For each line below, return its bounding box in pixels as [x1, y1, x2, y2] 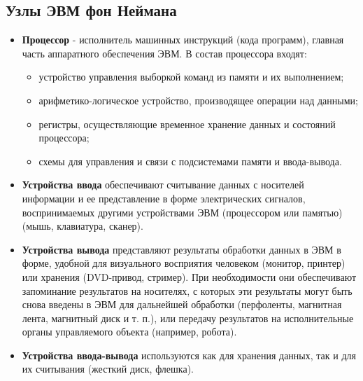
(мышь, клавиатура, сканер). [22, 219, 143, 233]
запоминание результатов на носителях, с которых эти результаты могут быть [22, 283, 353, 298]
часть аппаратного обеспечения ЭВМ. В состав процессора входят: [22, 46, 307, 60]
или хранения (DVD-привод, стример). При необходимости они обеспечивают [22, 269, 357, 284]
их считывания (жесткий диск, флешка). [22, 361, 194, 376]
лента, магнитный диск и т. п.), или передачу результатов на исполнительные [22, 310, 354, 325]
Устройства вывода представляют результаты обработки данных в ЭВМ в [22, 242, 341, 256]
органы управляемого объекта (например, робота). [22, 324, 237, 339]
